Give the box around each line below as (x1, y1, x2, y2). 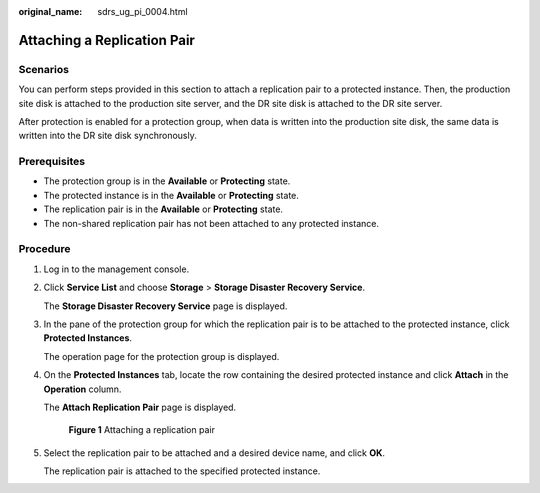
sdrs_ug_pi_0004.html (97, 6, 189, 17)
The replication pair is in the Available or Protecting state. (43, 203, 284, 215)
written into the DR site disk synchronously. (18, 130, 197, 142)
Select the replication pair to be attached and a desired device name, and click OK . (43, 446, 385, 459)
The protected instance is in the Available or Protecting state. (43, 189, 300, 201)
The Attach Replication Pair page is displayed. (43, 401, 237, 413)
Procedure (18, 242, 71, 256)
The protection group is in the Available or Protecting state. (43, 175, 291, 187)
